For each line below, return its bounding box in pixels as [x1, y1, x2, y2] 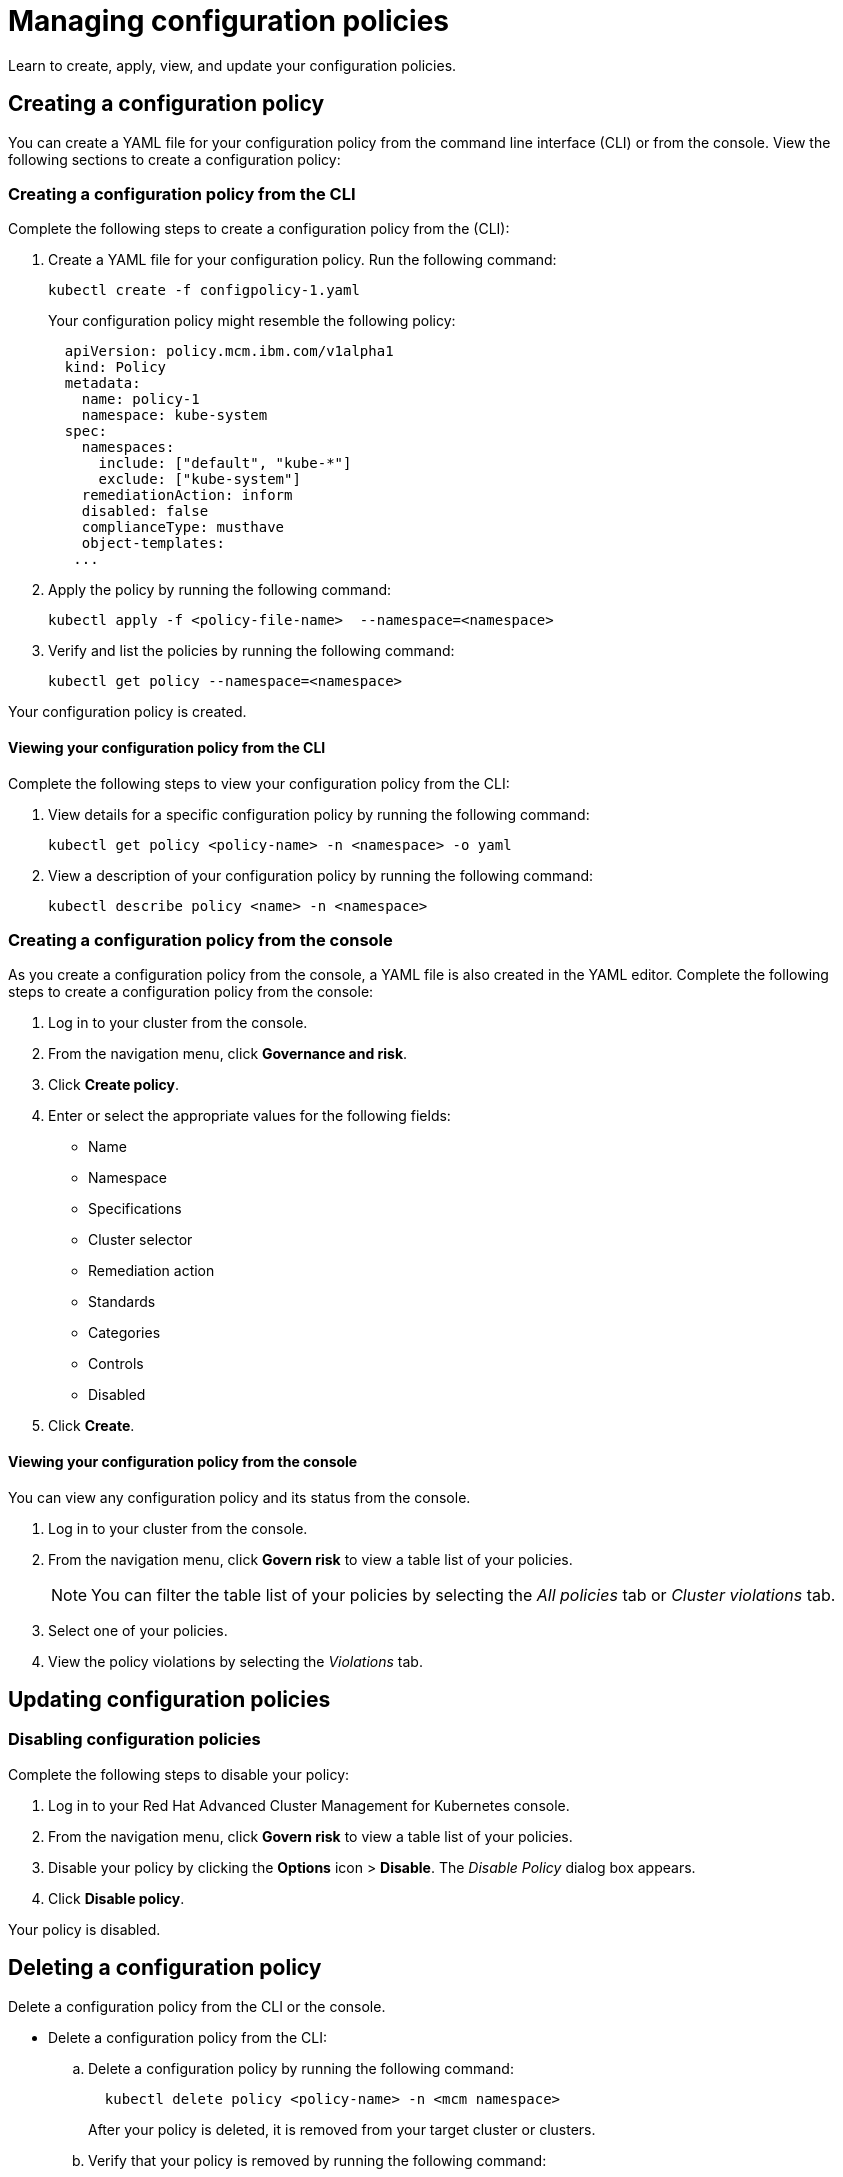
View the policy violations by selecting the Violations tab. [48, 1652, 423, 1670]
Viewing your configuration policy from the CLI [8, 738, 326, 756]
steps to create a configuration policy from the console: [8, 983, 374, 1001]
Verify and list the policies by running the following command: [48, 642, 455, 660]
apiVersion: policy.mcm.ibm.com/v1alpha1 [64, 343, 394, 360]
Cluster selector [88, 1231, 193, 1249]
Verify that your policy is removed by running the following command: [88, 2151, 547, 2169]
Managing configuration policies [8, 4, 449, 38]
